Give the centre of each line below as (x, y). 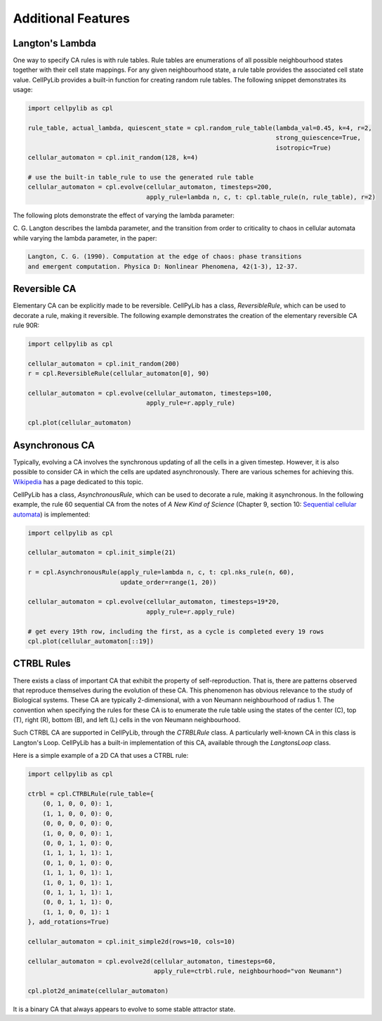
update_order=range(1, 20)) (169, 582)
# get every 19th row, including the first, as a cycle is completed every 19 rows (176, 631)
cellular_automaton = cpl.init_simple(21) (102, 553)
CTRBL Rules (42, 664)
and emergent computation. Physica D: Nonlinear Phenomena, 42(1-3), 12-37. (163, 266)
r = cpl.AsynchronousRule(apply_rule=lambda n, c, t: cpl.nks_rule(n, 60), (161, 572)
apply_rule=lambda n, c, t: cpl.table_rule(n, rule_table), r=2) (261, 197)
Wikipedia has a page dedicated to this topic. (78, 481)
